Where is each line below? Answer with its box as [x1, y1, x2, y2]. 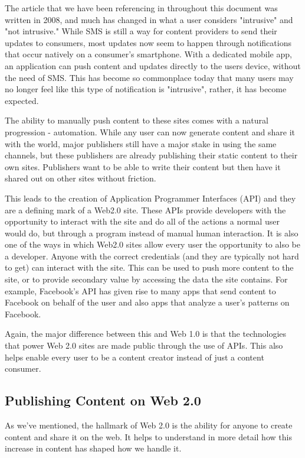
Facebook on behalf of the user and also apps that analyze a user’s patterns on [5, 296, 290, 308]
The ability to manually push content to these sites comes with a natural [5, 114, 268, 126]
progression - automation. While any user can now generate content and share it [5, 125, 296, 138]
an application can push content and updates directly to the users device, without [5, 59, 301, 72]
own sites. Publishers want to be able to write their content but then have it [5, 160, 281, 173]
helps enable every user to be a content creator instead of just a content [5, 350, 264, 363]
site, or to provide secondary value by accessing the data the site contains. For [5, 273, 288, 285]
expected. [5, 94, 39, 106]
